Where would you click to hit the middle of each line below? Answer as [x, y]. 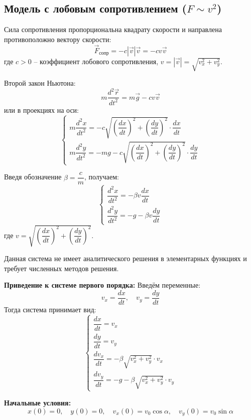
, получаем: [102, 177]
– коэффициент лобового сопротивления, [96, 61]
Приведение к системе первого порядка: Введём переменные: [102, 285]
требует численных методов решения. [61, 268]
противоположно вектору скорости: [58, 39]
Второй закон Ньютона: [40, 83]
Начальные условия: [38, 403]
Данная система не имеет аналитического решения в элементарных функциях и [125, 258]
